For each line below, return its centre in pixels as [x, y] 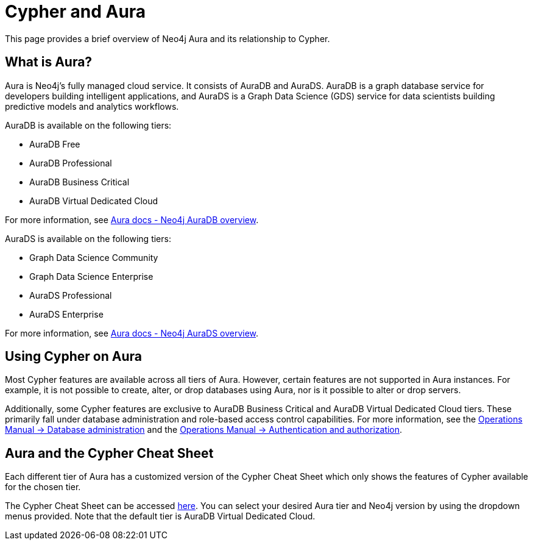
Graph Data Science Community [94, 257]
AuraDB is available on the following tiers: [88, 125]
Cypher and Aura [76, 12]
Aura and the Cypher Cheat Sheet [109, 453]
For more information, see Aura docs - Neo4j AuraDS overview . [132, 333]
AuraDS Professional [71, 295]
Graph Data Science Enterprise [91, 276]
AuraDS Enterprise [66, 314]
